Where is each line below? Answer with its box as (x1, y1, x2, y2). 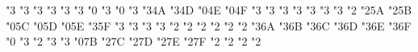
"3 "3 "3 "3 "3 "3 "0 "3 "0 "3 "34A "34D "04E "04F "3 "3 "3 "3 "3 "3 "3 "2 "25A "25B (6, 2, 412, 18)
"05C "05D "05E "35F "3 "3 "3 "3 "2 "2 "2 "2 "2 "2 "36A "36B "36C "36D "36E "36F (6, 17, 412, 34)
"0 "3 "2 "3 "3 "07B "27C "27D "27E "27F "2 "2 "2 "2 (6, 33, 261, 50)
